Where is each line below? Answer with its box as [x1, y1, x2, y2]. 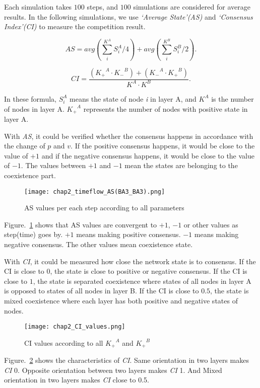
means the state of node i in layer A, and [70, 93, 197, 104]
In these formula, [4, 93, 56, 104]
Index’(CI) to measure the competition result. [4, 21, 146, 32]
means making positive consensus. [76, 229, 181, 240]
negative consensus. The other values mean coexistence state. [4, 239, 193, 249]
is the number [211, 93, 254, 104]
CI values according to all [24, 337, 103, 348]
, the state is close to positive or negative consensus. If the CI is [50, 266, 247, 276]
